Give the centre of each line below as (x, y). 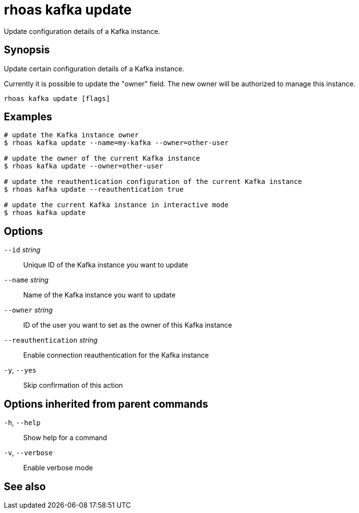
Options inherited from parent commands (106, 404)
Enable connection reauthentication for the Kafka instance (116, 355)
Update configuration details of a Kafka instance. (82, 31)
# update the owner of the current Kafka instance (102, 158)
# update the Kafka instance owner (71, 135)
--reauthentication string (51, 340)
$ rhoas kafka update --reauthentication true (94, 190)
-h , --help (22, 423)
